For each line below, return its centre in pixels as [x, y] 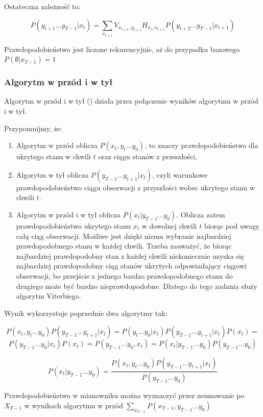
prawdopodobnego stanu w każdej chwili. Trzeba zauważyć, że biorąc [124, 246]
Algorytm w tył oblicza [52, 174]
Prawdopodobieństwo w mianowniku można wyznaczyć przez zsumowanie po [124, 395]
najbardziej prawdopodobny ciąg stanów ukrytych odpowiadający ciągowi [131, 266]
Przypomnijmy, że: [33, 128]
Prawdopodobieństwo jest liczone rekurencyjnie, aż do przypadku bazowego [122, 49]
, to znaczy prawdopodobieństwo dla [201, 145]
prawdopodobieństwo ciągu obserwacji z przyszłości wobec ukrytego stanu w [136, 187]
